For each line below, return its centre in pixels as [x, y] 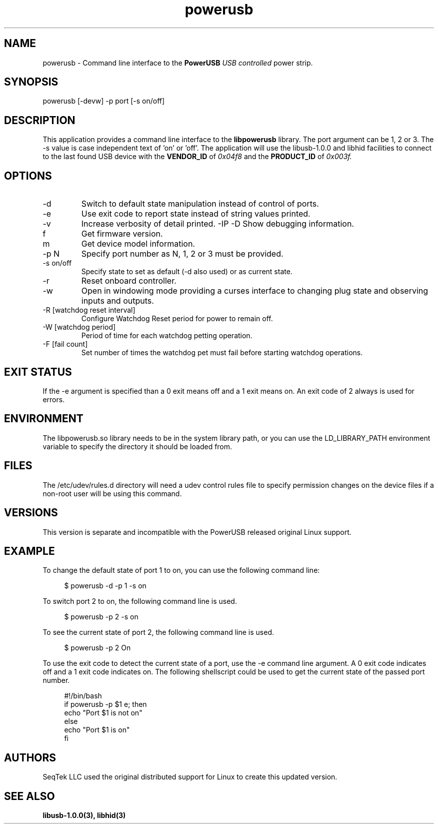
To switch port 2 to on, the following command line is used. [140, 601]
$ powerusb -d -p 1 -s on [105, 586]
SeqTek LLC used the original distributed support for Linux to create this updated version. [190, 777]
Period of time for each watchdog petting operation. [167, 336]
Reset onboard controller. [129, 281]
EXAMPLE [29, 551]
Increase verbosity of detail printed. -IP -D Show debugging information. [217, 224]
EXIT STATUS [38, 372]
